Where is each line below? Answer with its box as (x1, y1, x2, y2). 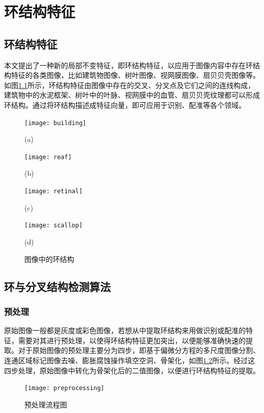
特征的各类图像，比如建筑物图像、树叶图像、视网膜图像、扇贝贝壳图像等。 (11, 70, 260, 80)
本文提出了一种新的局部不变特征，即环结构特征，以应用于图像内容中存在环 (4, 60, 253, 70)
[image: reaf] (24, 153, 72, 161)
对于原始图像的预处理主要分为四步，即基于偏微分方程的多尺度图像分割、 (18, 345, 260, 356)
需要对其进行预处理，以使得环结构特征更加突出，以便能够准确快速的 (18, 335, 246, 345)
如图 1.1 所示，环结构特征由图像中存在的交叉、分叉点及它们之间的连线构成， (4, 79, 255, 90)
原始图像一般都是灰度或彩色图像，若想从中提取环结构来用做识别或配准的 (4, 325, 246, 336)
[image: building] (24, 119, 86, 127)
